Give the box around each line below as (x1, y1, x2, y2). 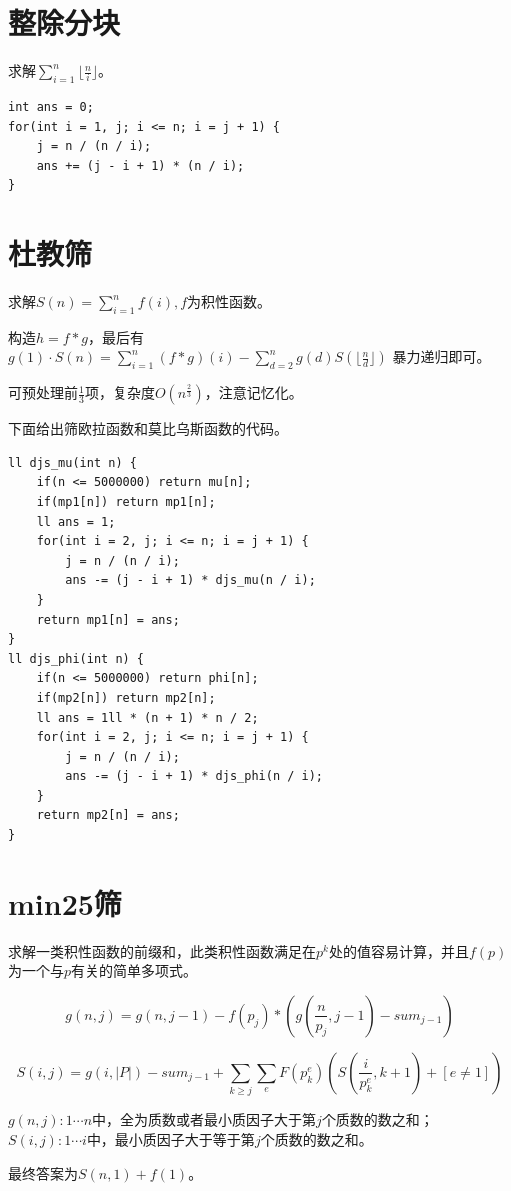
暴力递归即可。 (392, 346, 491, 367)
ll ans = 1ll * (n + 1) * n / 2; (36, 710, 259, 725)
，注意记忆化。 (204, 382, 303, 403)
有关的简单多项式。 (71, 960, 198, 981)
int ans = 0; (8, 99, 94, 114)
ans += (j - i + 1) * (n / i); (36, 158, 245, 173)
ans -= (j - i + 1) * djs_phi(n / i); (65, 769, 323, 784)
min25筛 (8, 882, 122, 923)
